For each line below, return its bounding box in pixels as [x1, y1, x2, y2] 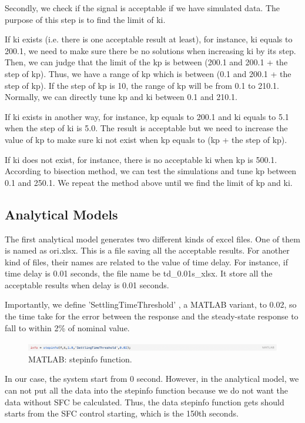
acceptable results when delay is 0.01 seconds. [5, 278, 169, 291]
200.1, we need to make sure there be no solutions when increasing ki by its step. [5, 44, 296, 56]
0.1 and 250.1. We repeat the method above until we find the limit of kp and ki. [5, 176, 293, 188]
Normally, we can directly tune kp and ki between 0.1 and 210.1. [5, 91, 237, 103]
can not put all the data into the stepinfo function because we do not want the [5, 384, 288, 397]
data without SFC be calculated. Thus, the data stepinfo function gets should [5, 395, 284, 408]
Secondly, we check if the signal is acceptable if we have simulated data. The [5, 2, 280, 14]
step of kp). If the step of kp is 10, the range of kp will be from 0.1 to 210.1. [5, 79, 279, 91]
